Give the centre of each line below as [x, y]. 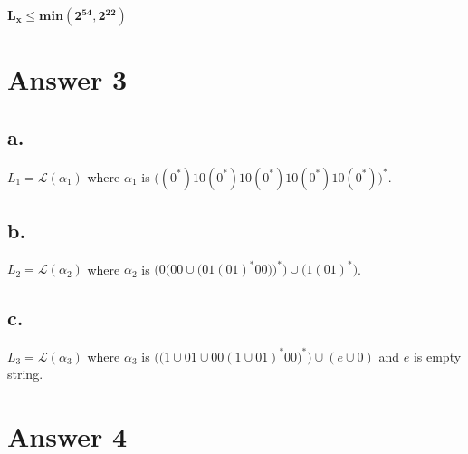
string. [25, 374]
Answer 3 [67, 79]
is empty [437, 356]
